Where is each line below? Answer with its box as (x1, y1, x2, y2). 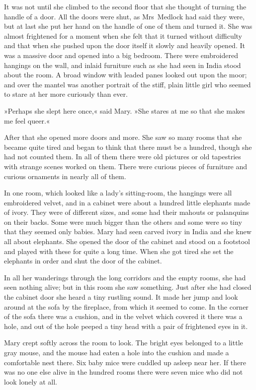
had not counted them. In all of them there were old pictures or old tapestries (4, 151, 241, 162)
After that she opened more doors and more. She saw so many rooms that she (4, 132, 242, 142)
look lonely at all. (4, 376, 57, 387)
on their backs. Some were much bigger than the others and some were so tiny (4, 216, 242, 227)
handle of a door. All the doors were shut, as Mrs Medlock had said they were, (4, 11, 245, 21)
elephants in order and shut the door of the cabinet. (4, 256, 162, 266)
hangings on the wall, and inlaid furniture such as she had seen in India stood (4, 60, 241, 70)
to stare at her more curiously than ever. (4, 89, 128, 99)
